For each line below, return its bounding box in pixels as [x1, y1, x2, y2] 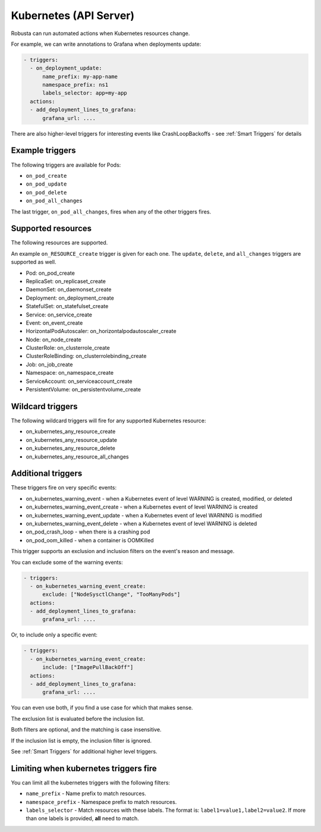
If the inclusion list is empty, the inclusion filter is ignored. [11, 737, 152, 744]
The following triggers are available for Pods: [11, 161, 121, 168]
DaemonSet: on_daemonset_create [26, 286, 112, 293]
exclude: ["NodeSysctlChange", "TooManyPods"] [42, 591, 181, 598]
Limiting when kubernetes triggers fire [11, 763, 157, 773]
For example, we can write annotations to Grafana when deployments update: [11, 40, 202, 48]
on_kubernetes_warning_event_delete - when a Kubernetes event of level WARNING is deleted [26, 520, 257, 527]
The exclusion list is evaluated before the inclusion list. [11, 715, 145, 722]
